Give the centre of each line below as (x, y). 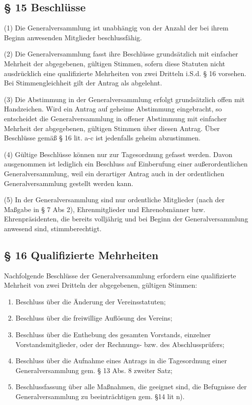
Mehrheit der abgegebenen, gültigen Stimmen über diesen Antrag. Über (112, 128)
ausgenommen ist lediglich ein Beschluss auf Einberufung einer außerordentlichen (126, 164)
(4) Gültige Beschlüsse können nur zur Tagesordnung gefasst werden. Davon (118, 154)
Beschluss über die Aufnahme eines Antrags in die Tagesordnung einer (121, 361)
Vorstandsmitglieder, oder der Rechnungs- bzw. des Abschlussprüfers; (120, 344)
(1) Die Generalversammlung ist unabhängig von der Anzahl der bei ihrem (116, 28)
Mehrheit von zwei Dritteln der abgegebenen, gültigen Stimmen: (101, 285)
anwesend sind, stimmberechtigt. (53, 228)
